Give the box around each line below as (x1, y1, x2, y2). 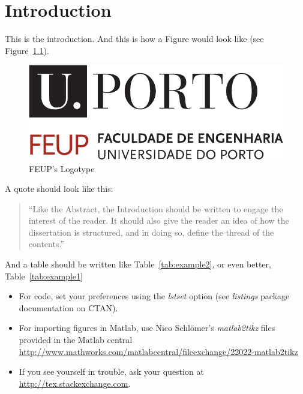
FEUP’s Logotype (29, 162, 95, 175)
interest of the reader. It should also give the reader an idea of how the (28, 214, 289, 227)
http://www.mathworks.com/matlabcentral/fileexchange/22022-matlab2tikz (19, 345, 298, 357)
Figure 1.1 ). (5, 44, 49, 56)
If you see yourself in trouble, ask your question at (19, 365, 204, 378)
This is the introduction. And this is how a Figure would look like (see (5, 32, 264, 45)
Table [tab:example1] (5, 269, 83, 282)
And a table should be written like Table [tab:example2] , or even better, (5, 258, 271, 270)
